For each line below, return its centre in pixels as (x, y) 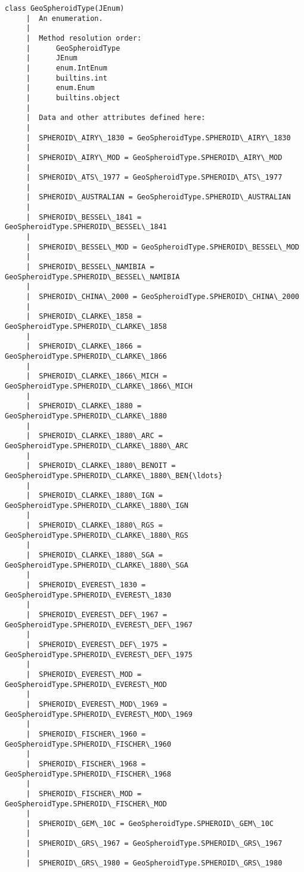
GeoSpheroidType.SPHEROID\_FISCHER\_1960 (88, 744)
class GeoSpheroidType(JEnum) (65, 8)
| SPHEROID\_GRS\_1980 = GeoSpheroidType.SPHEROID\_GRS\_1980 (154, 863)
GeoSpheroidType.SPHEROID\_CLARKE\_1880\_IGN (97, 505)
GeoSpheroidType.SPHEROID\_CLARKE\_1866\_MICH (99, 386)
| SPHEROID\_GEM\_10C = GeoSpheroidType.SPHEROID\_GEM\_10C (150, 823)
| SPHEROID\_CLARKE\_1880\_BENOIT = (101, 466)
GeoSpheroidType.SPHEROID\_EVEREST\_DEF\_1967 (99, 625)
